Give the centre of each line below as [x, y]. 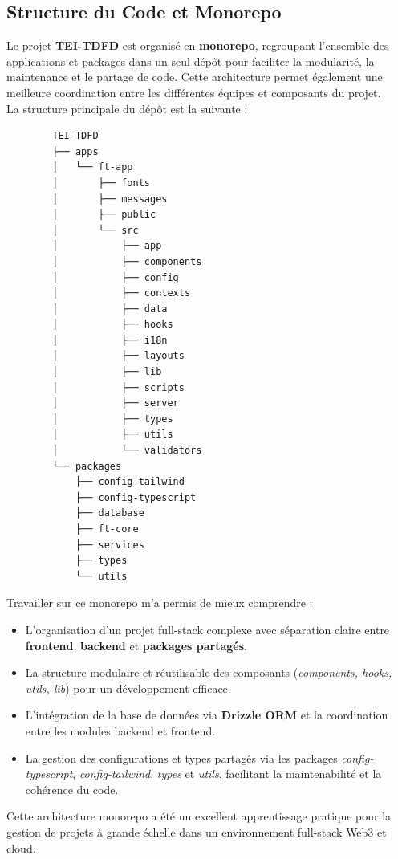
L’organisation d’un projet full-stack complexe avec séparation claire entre [207, 629]
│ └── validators [127, 451]
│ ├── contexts [122, 293]
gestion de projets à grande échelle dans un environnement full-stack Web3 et [197, 831]
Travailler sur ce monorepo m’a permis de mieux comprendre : [160, 603]
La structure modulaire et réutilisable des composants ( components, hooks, [209, 672]
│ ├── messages [110, 199]
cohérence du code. [72, 789]
